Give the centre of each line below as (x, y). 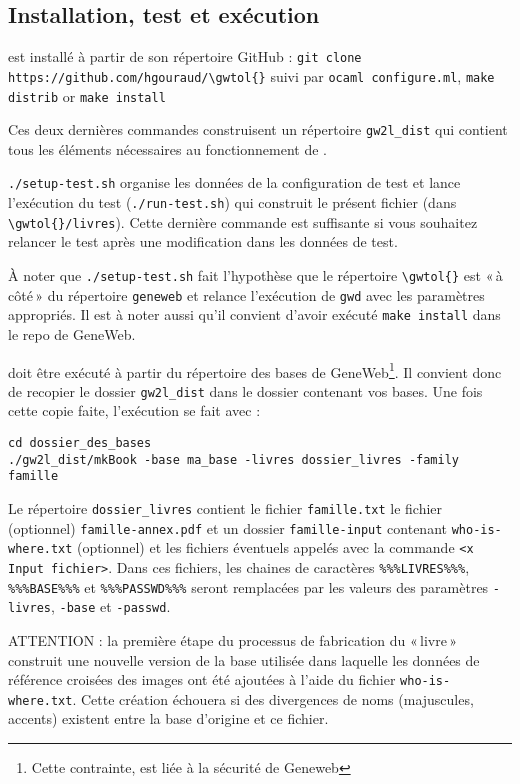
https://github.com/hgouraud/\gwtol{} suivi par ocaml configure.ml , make (251, 75)
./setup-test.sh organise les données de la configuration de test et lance (234, 182)
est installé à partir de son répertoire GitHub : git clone (185, 56)
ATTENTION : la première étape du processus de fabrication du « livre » (233, 639)
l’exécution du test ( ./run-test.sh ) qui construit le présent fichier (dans (232, 202)
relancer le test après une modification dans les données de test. (203, 241)
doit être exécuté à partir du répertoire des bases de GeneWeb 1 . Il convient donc (255, 370)
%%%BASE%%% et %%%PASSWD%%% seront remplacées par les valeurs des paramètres (248, 586)
